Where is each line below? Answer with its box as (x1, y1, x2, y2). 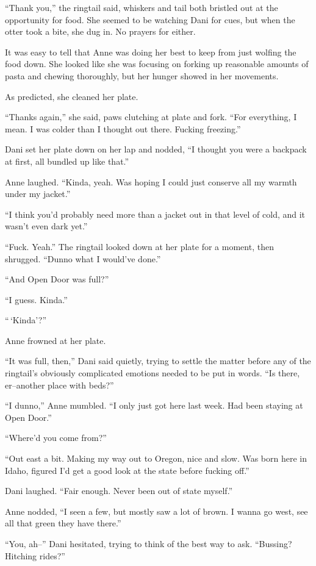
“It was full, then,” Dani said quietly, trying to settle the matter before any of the (5, 354, 311, 367)
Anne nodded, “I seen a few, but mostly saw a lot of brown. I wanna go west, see (5, 504, 308, 517)
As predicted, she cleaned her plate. (5, 90, 138, 102)
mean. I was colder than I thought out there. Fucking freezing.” (5, 122, 241, 135)
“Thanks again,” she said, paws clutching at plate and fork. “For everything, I (5, 110, 297, 123)
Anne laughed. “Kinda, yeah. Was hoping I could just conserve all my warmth (5, 175, 297, 188)
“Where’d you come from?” (5, 431, 107, 444)
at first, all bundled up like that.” (5, 154, 129, 167)
